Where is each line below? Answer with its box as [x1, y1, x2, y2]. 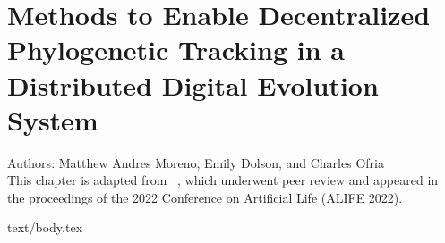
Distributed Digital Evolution [7, 66, 379, 103]
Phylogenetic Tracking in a [7, 31, 345, 68]
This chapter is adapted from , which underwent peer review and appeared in [7, 171, 439, 189]
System [7, 101, 98, 138]
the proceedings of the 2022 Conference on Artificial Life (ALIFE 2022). [7, 188, 403, 206]
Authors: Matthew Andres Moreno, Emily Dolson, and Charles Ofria [7, 153, 384, 172]
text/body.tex [7, 218, 83, 237]
